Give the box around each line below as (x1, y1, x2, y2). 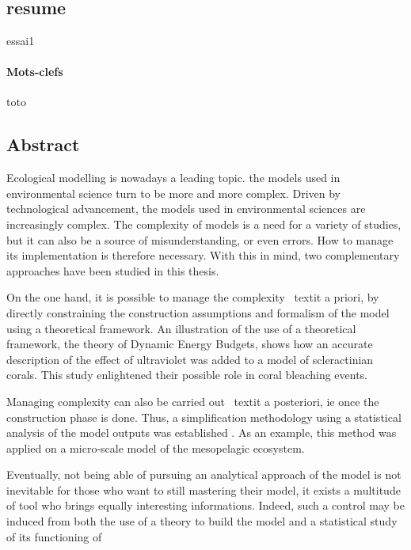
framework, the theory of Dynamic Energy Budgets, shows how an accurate (6, 336, 373, 352)
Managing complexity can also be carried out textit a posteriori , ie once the (6, 393, 379, 409)
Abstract (6, 132, 80, 157)
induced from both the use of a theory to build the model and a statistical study (6, 513, 398, 529)
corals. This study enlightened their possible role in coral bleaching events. (6, 366, 368, 383)
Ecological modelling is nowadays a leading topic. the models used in (6, 169, 341, 186)
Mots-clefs (6, 63, 63, 80)
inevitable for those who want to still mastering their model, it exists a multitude (6, 481, 401, 498)
